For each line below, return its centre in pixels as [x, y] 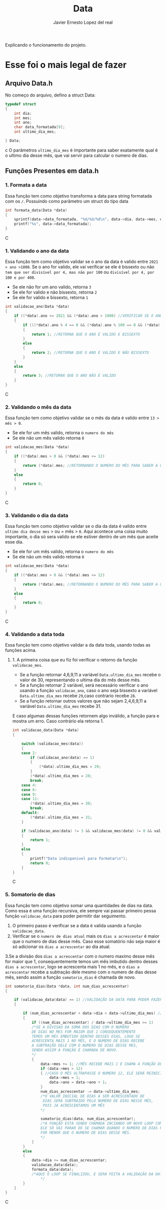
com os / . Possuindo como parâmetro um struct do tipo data [67, 201]
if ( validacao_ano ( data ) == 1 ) [62, 757]
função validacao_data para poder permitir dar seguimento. [66, 916]
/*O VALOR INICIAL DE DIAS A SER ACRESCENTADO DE [92, 1096]
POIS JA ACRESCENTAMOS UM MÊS [74, 1105]
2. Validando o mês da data [38, 407]
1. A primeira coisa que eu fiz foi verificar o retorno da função [75, 660]
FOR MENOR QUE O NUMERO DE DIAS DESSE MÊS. [86, 1133]
